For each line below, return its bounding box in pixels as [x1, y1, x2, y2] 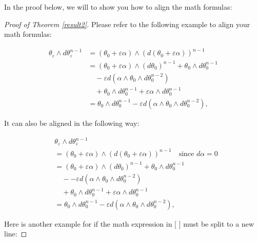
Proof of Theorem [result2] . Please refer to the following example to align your [4, 18, 250, 29]
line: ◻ [4, 228, 27, 239]
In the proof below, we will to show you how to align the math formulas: [4, 2, 232, 12]
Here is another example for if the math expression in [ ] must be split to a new [4, 218, 254, 229]
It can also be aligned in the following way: [4, 117, 140, 128]
